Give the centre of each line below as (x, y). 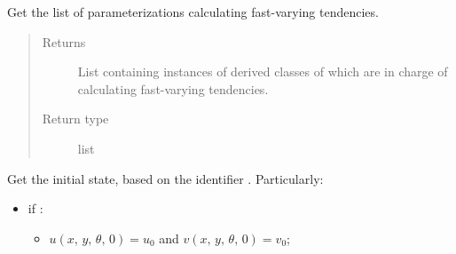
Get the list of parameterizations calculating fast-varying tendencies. (193, 12)
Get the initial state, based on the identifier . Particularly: (165, 178)
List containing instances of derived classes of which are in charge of (263, 71)
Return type (75, 119)
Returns (64, 41)
